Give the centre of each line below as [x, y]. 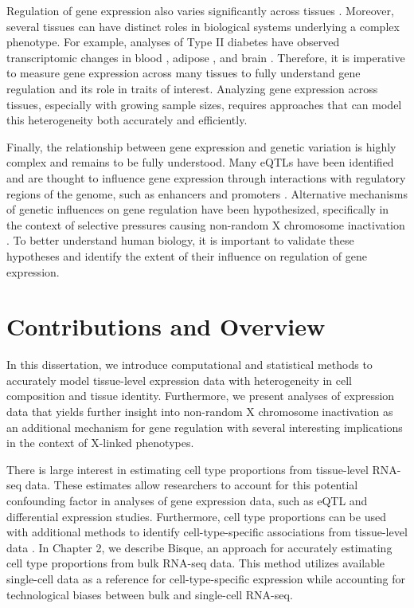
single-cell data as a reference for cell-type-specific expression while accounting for [206, 578]
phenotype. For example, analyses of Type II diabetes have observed [173, 42]
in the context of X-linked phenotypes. [100, 443]
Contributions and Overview [166, 326]
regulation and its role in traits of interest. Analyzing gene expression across [192, 88]
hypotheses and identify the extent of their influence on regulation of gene [187, 255]
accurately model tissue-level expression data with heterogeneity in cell [179, 380]
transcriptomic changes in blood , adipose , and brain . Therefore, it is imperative [206, 57]
